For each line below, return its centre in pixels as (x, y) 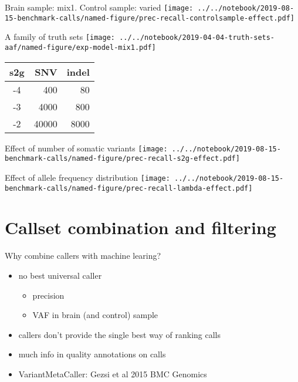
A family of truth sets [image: (60, 37)
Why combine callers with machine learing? (83, 256)
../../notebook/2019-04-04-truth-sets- (197, 38)
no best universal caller (60, 275)
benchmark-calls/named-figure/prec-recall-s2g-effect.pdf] (122, 159)
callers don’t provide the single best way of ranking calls (119, 334)
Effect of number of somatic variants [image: (86, 148)
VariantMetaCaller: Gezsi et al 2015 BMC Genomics (113, 373)
